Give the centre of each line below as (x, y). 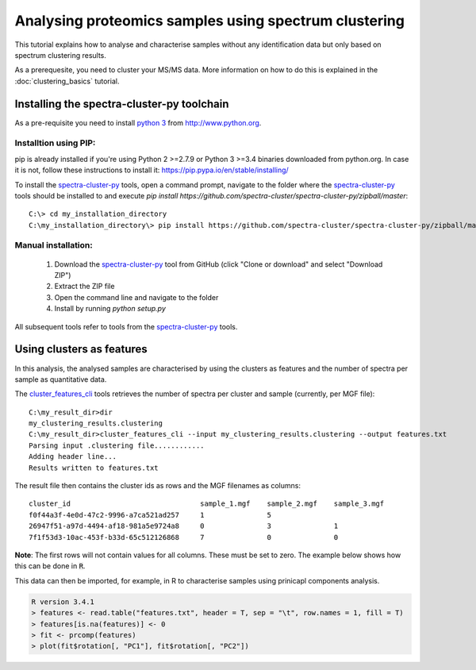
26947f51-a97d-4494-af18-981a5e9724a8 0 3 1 (184, 526)
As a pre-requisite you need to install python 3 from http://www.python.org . (138, 122)
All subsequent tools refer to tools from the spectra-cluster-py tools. (126, 326)
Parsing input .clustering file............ (117, 445)
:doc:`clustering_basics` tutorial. (67, 81)
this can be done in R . (50, 566)
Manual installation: (54, 245)
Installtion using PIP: (55, 143)
